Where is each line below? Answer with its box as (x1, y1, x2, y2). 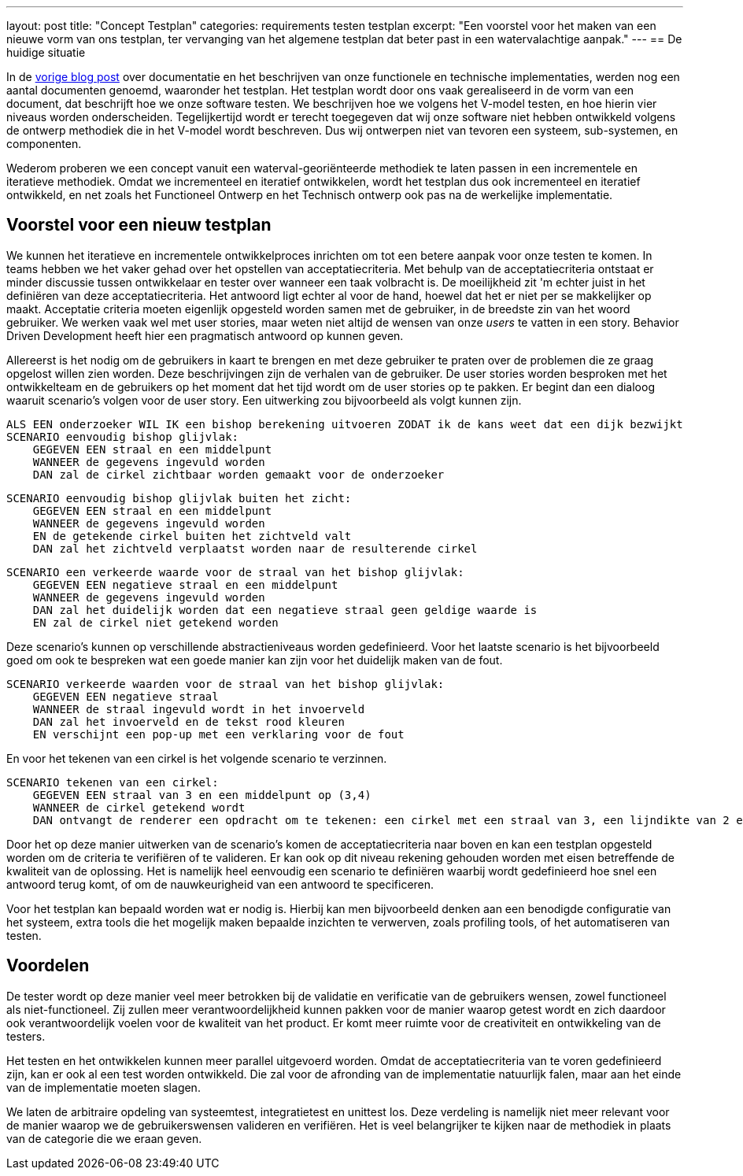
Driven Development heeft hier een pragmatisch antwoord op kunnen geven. (6, 328, 404, 342)
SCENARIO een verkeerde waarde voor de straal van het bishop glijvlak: (6, 565, 464, 579)
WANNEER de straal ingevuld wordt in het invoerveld (32, 702, 365, 716)
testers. (6, 1029, 46, 1043)
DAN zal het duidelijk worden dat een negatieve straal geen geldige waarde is (32, 603, 538, 616)
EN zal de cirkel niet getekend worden (32, 616, 279, 629)
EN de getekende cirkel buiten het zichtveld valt (32, 529, 352, 542)
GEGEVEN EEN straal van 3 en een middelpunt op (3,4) (32, 788, 371, 801)
